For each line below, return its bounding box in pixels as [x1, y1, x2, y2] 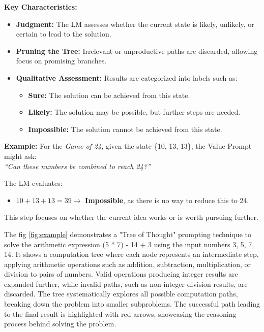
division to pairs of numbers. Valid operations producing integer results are [4, 269, 238, 279]
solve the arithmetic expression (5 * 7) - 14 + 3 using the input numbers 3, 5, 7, [4, 239, 254, 249]
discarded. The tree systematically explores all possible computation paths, [4, 288, 238, 299]
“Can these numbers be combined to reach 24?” [4, 160, 151, 171]
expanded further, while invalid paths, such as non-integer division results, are [4, 278, 248, 289]
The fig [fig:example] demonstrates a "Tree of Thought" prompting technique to [4, 228, 251, 239]
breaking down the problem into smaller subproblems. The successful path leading [4, 298, 260, 309]
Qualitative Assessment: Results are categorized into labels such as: [16, 72, 238, 83]
